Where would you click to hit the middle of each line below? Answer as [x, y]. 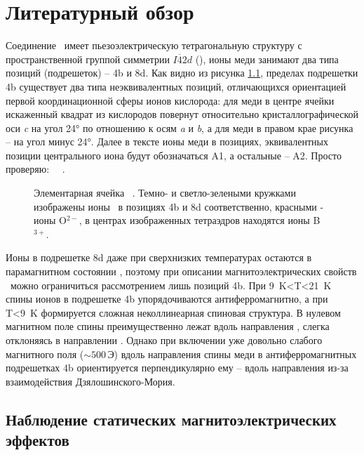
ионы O [50, 220]
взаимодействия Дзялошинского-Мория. [90, 381]
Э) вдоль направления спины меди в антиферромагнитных [232, 354]
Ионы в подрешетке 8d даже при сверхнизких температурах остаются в [159, 257]
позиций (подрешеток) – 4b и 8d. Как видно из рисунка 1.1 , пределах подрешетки [182, 73]
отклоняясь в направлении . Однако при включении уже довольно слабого [164, 340]
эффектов [38, 440]
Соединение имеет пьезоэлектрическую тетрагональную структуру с [154, 45]
